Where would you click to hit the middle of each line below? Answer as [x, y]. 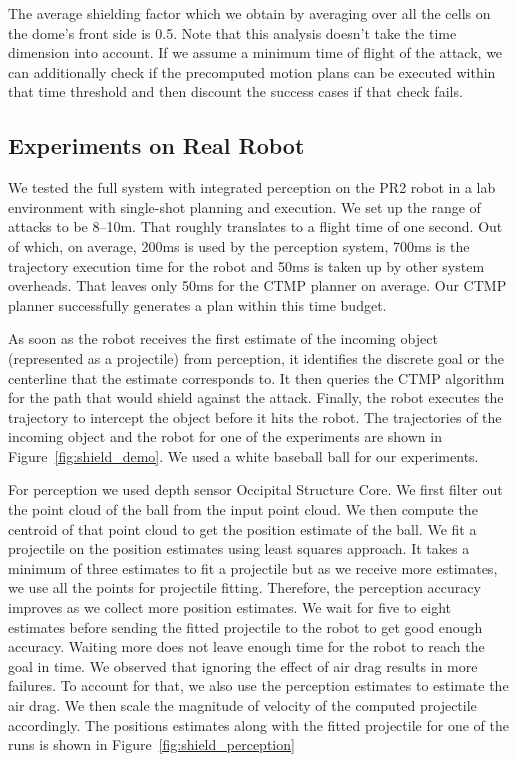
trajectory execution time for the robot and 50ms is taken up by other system [246, 265]
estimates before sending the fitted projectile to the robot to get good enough [245, 626]
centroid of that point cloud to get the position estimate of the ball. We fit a [242, 528]
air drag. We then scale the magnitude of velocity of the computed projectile [242, 705]
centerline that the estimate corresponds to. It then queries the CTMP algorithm [256, 377]
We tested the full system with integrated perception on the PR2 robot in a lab [252, 187]
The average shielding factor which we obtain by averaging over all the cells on [249, 13]
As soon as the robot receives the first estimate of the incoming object [223, 338]
